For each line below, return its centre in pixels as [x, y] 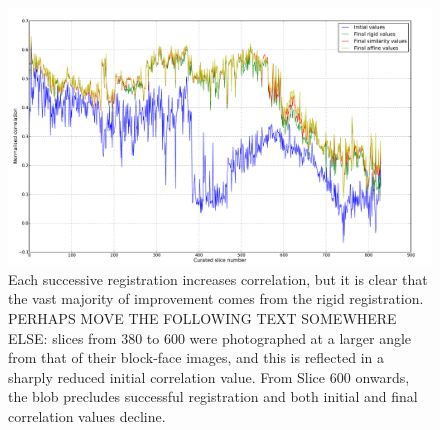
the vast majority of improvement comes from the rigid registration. [216, 298]
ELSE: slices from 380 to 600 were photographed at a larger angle [210, 337]
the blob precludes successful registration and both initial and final [213, 396]
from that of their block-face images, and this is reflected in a [196, 357]
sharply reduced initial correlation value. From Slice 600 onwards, [209, 376]
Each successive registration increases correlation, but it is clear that [218, 278]
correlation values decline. [87, 415]
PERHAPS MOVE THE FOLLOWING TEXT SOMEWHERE [202, 317]
